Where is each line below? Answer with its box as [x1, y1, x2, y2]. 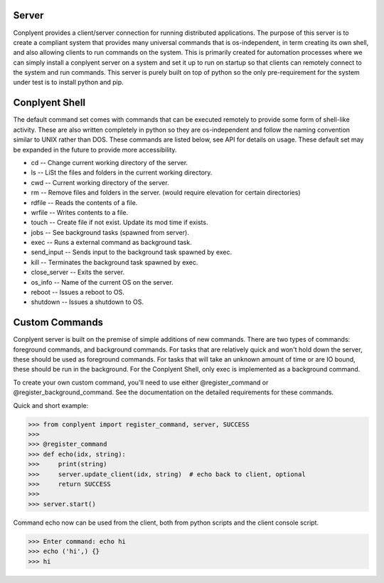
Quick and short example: [13, 401, 89, 409]
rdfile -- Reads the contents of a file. [31, 198, 138, 206]
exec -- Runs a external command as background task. [31, 238, 192, 247]
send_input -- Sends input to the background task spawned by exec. [31, 248, 233, 256]
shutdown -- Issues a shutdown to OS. [31, 298, 144, 306]
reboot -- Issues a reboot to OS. [31, 288, 124, 297]
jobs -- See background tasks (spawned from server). [31, 228, 190, 236]
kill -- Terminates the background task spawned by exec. [31, 258, 198, 266]
